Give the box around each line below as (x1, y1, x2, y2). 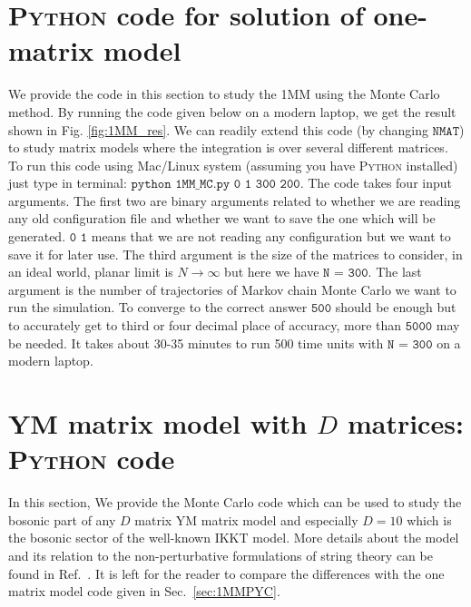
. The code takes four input (299, 173, 452, 192)
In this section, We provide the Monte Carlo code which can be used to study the (8, 493, 462, 512)
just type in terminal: (8, 173, 127, 192)
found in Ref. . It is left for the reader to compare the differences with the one (8, 563, 445, 583)
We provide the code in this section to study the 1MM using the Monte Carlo (8, 84, 440, 103)
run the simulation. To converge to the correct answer (8, 298, 308, 317)
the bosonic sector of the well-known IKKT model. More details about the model (8, 528, 459, 547)
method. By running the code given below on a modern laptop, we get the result (8, 102, 456, 121)
